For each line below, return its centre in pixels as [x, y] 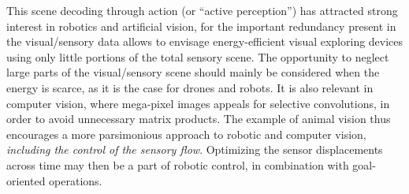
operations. [76, 180]
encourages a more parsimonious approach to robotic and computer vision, [186, 134]
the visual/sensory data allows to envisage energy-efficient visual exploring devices [205, 41]
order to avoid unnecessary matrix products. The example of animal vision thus [199, 119]
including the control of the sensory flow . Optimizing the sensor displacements [195, 149]
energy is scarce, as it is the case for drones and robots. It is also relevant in [190, 87]
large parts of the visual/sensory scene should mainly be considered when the [193, 72]
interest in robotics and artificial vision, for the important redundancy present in [201, 26]
